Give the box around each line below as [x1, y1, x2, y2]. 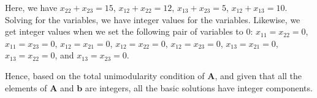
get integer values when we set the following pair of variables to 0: [5, 25, 253, 38]
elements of [5, 81, 47, 94]
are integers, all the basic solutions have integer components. [85, 81, 313, 94]
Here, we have [5, 1, 58, 13]
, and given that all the [215, 69, 302, 82]
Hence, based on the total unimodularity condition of [5, 69, 205, 82]
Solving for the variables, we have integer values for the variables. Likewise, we [5, 13, 300, 26]
